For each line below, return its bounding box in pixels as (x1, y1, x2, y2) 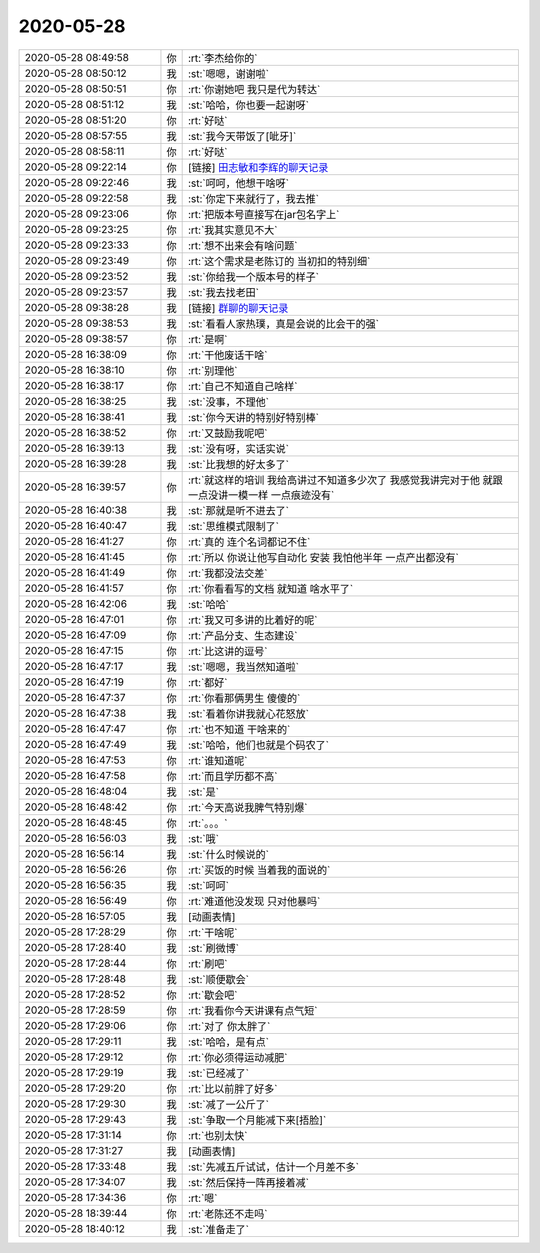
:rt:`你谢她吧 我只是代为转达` (187, 82, 321, 96)
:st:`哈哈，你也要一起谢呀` (187, 98, 310, 112)
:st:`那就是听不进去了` (187, 503, 290, 517)
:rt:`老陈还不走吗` (187, 1206, 269, 1220)
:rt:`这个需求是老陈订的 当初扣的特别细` (187, 254, 371, 268)
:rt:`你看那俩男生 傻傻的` (187, 691, 301, 705)
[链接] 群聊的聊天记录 (187, 301, 289, 315)
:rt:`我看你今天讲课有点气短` (187, 1003, 319, 1017)
